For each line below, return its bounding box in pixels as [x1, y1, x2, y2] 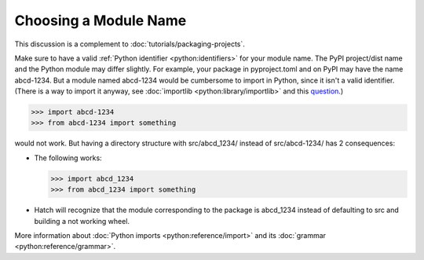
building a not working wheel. [34, 216, 130, 225]
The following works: [34, 153, 102, 163]
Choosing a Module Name [14, 12, 187, 29]
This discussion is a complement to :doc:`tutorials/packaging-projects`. [14, 39, 245, 49]
